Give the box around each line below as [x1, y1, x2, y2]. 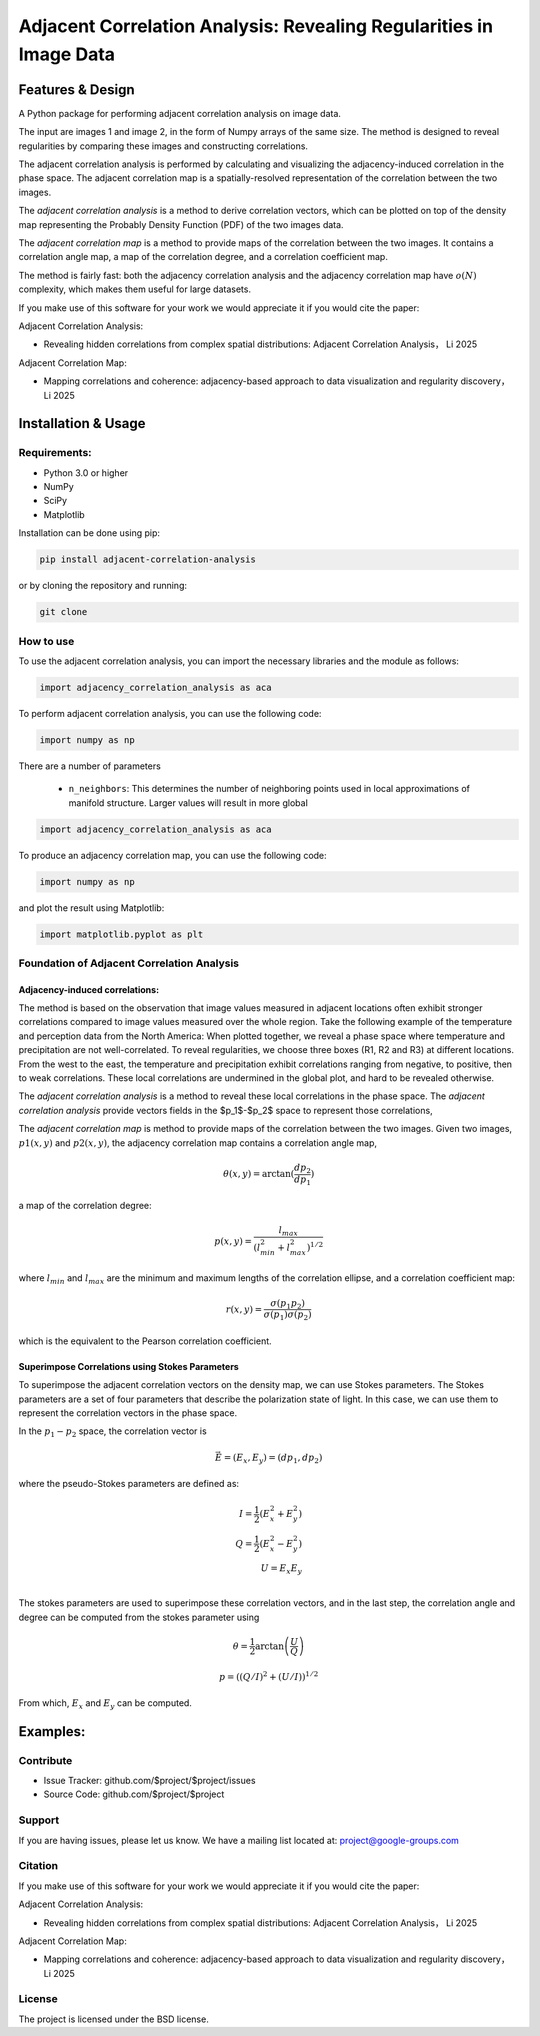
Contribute [18, 1753, 73, 1767]
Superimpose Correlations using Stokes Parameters [18, 1360, 239, 1372]
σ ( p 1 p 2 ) [270, 1297, 305, 1311]
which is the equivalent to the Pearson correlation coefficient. [18, 1335, 272, 1347]
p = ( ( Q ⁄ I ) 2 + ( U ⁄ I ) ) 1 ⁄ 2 [218, 1669, 319, 1682]
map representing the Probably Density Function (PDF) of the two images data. [18, 218, 344, 230]
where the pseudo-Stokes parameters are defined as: [18, 1478, 240, 1490]
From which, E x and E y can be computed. [18, 1696, 192, 1711]
